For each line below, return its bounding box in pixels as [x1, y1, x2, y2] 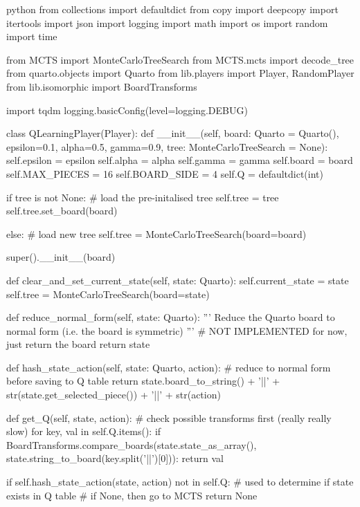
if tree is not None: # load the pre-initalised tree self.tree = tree [6, 190, 279, 204]
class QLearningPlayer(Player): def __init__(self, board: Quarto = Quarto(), [6, 126, 339, 140]
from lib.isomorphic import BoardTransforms [6, 79, 197, 93]
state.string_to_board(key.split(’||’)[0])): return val [6, 451, 224, 465]
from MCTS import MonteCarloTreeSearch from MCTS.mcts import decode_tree [6, 52, 354, 66]
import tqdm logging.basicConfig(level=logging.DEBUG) [6, 102, 248, 117]
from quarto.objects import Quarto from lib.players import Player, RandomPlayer [6, 66, 354, 80]
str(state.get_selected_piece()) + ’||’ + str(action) [6, 387, 221, 402]
